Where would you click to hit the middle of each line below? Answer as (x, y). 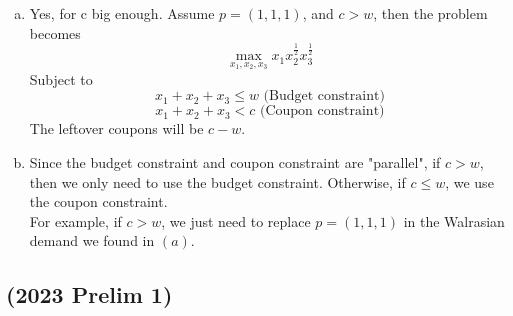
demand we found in (92, 240)
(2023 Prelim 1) (89, 294)
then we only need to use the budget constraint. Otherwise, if (217, 181)
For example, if (75, 220)
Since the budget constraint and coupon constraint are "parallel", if (235, 162)
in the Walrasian (454, 220)
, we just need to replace (236, 220)
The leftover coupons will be (116, 128)
